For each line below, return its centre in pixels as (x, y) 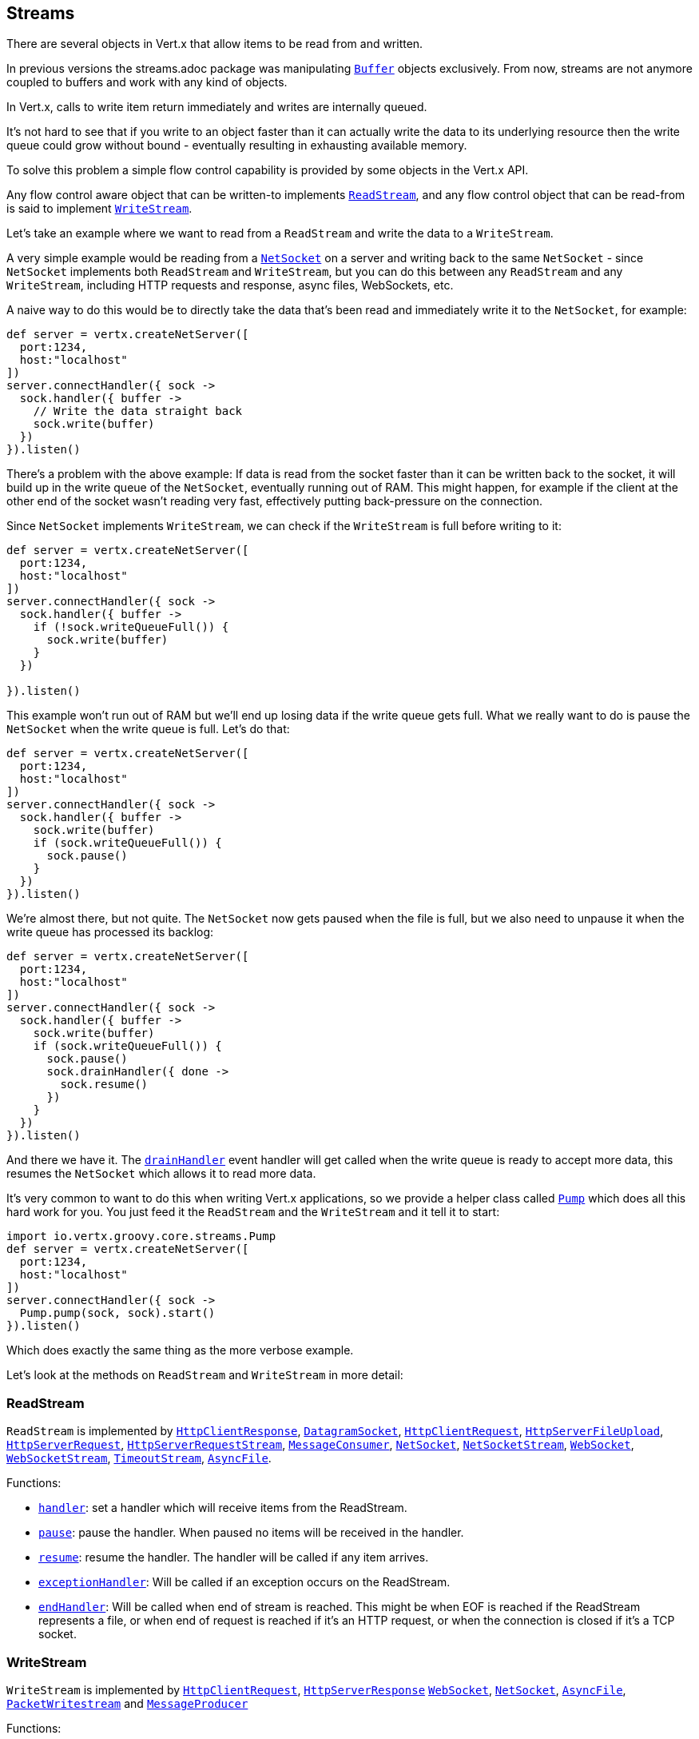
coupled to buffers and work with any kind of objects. (147, 82)
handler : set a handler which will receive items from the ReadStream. (223, 1508)
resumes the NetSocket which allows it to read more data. (161, 1174)
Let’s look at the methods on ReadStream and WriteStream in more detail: (205, 1375)
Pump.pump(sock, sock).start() (117, 1313)
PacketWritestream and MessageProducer (127, 1703)
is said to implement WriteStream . (99, 209)
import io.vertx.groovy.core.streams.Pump (141, 1236)
